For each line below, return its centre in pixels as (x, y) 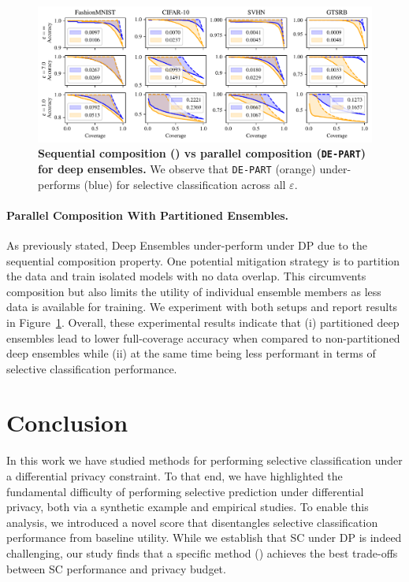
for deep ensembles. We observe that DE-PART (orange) (177, 168)
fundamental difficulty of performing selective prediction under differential (185, 491)
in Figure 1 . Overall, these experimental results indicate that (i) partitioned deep (203, 322)
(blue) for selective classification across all (185, 184)
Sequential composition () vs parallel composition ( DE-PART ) (202, 153)
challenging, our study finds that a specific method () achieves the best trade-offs (202, 552)
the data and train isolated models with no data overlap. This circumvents (186, 276)
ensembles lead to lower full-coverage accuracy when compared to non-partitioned (203, 337)
